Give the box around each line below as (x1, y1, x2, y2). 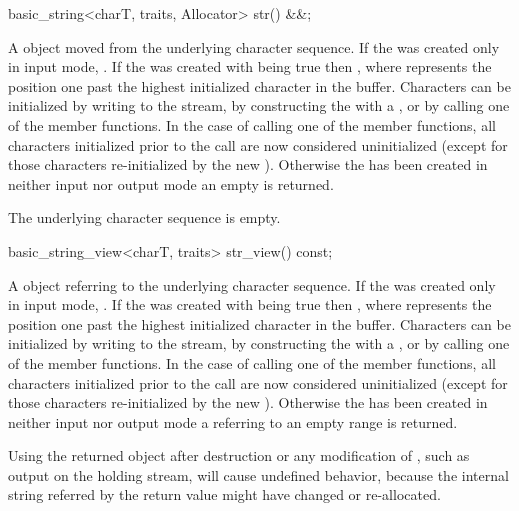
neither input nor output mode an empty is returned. (8, 173, 334, 194)
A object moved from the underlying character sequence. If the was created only (8, 36, 500, 57)
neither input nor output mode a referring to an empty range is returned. (8, 411, 458, 432)
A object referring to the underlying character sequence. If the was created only (8, 274, 496, 295)
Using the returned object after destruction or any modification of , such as (8, 445, 470, 466)
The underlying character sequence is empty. (8, 207, 281, 228)
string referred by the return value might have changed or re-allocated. (8, 484, 441, 505)
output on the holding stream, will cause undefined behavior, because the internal (8, 464, 509, 485)
